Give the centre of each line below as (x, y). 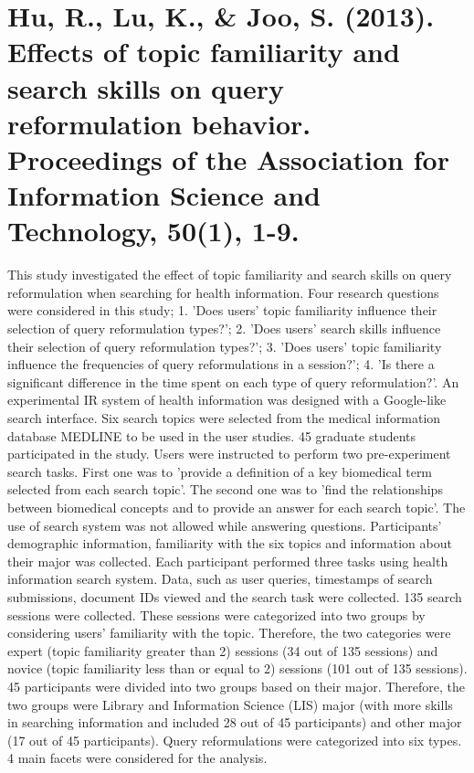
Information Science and (164, 195)
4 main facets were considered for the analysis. (137, 758)
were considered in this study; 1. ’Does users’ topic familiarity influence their (222, 310)
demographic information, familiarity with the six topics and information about (230, 543)
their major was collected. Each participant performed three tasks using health (228, 561)
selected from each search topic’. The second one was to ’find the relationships (225, 489)
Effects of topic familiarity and (204, 52)
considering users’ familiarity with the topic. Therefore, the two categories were (229, 633)
